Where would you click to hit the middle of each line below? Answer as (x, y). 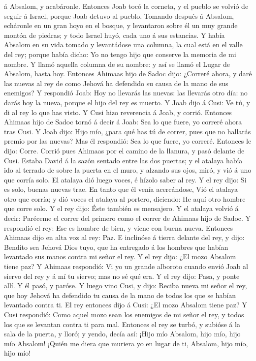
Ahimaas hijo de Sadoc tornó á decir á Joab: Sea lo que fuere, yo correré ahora (123, 122)
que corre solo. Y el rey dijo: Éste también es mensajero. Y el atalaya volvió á (121, 208)
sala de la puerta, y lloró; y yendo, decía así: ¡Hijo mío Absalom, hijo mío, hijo (122, 334)
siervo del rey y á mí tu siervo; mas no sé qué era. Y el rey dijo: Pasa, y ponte (122, 276)
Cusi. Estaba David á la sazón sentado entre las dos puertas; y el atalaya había (123, 160)
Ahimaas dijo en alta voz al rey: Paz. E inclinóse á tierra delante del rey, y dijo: (124, 237)
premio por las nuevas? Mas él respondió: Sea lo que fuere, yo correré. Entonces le (128, 141)
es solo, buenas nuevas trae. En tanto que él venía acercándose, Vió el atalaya (121, 189)
